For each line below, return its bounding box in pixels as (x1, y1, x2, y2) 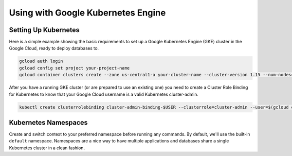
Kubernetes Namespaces (9, 118, 88, 126)
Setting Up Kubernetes (9, 26, 80, 34)
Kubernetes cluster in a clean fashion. (9, 145, 85, 151)
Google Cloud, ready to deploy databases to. (9, 45, 99, 51)
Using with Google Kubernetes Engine (9, 7, 166, 18)
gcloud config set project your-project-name (19, 65, 130, 70)
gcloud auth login (19, 58, 63, 64)
